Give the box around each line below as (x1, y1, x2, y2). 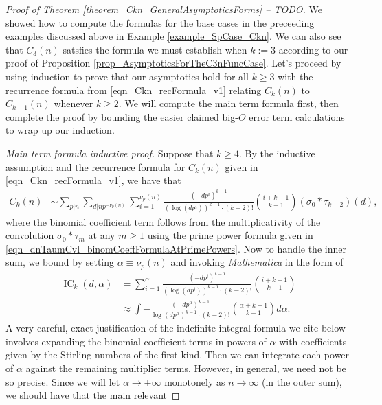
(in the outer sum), (261, 374, 342, 389)
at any (88, 228, 115, 242)
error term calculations (249, 109, 345, 124)
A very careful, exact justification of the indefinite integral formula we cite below (5, 321, 346, 335)
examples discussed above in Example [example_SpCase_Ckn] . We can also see (5, 29, 341, 43)
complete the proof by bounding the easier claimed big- (5, 109, 238, 124)
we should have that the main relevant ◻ (5, 388, 180, 402)
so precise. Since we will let (5, 374, 120, 389)
